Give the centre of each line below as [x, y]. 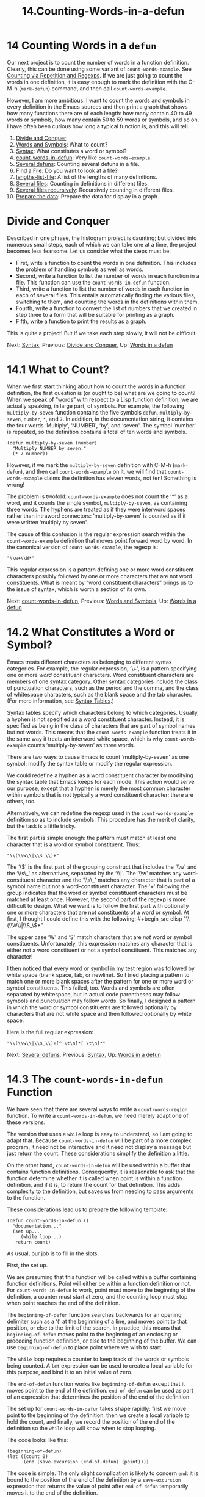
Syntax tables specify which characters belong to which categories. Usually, [103, 712]
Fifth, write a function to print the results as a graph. [81, 321]
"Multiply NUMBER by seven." [49, 448]
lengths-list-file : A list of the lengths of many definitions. [86, 177]
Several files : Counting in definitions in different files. [82, 183]
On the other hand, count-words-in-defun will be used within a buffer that [99, 1165]
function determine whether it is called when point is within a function [95, 1178]
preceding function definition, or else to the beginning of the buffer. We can [102, 1341]
